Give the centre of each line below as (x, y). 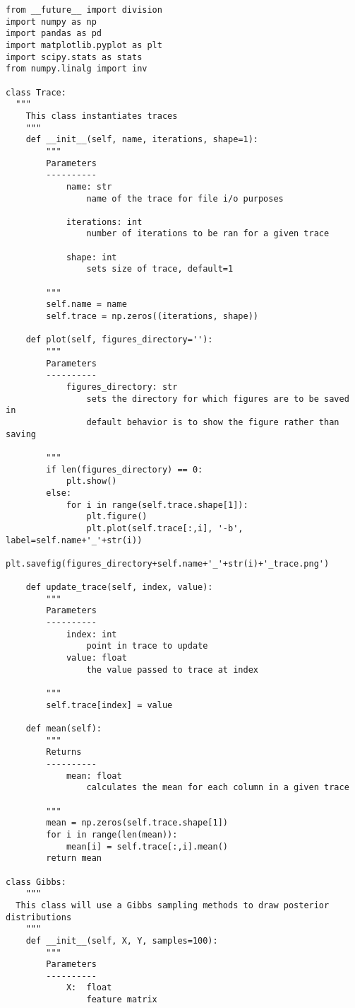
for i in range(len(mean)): (112, 834)
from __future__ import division (84, 10)
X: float (89, 988)
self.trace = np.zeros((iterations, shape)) (152, 317)
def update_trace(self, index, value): (119, 587)
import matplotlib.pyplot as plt (84, 45)
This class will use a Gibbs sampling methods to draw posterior (173, 905)
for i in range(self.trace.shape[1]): (157, 505)
